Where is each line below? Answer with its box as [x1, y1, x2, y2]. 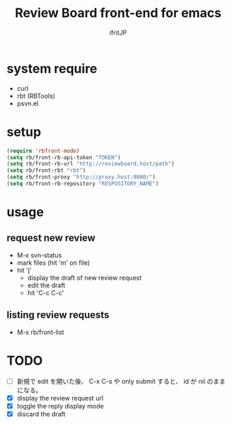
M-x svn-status [16, 251, 62, 259]
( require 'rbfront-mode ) [6, 147, 80, 154]
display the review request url [16, 394, 104, 402]
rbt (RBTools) [16, 91, 56, 100]
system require [6, 60, 98, 76]
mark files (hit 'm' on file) [16, 258, 91, 267]
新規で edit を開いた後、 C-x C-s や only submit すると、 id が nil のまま [16, 377, 226, 385]
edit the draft [27, 281, 66, 290]
